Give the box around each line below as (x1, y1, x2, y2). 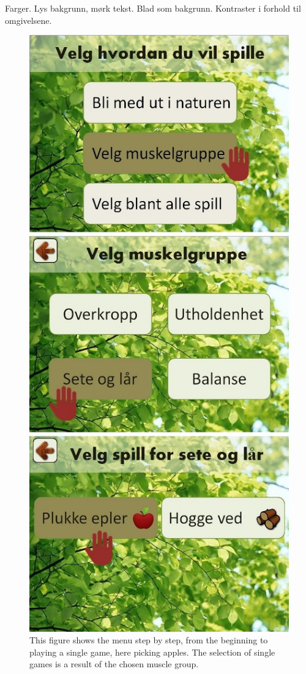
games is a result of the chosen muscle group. (29, 657, 199, 670)
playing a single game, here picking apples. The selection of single (29, 645, 275, 658)
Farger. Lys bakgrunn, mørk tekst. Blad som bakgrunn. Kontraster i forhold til (5, 2, 301, 14)
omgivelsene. (5, 13, 52, 26)
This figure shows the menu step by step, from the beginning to (29, 634, 268, 646)
